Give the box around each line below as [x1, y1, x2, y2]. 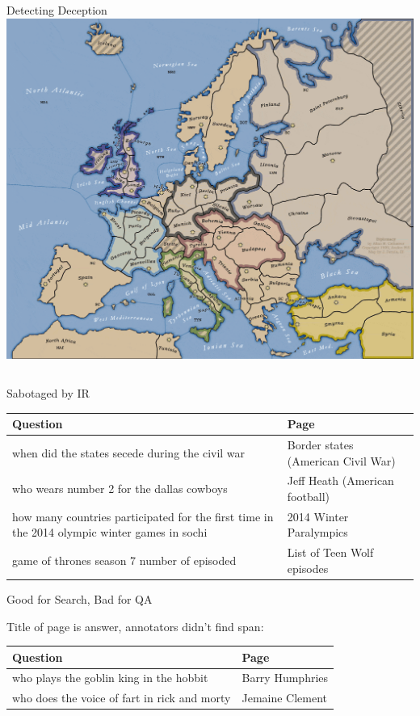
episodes [287, 559, 329, 576]
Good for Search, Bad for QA [6, 590, 153, 607]
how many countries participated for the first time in [12, 508, 274, 524]
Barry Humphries [241, 669, 329, 686]
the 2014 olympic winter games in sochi [12, 524, 208, 541]
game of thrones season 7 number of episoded [12, 552, 237, 569]
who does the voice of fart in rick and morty [12, 689, 231, 706]
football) [287, 487, 330, 504]
